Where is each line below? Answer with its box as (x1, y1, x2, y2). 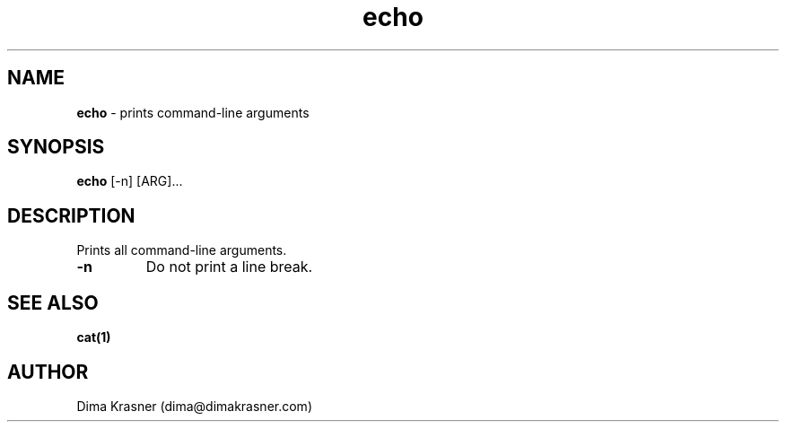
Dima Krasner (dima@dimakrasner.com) (76, 398, 312, 414)
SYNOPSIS (7, 136, 105, 159)
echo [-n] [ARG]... (76, 173, 183, 189)
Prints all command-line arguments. (76, 242, 287, 258)
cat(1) (76, 329, 111, 346)
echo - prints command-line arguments (76, 104, 310, 120)
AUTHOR (7, 360, 89, 383)
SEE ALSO (7, 291, 99, 314)
